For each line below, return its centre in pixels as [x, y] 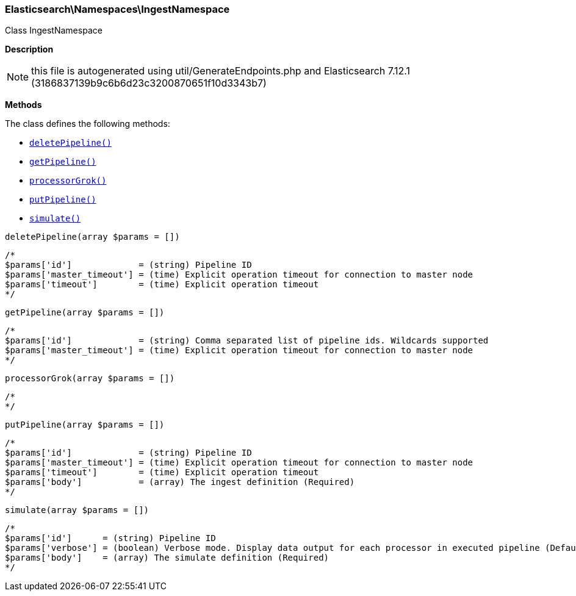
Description [29, 49]
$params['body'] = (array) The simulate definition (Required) [167, 558]
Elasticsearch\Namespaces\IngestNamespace [117, 9]
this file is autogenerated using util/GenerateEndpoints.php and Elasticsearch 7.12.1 [221, 71]
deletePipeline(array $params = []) [92, 237]
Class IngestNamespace [54, 31]
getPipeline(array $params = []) [85, 313]
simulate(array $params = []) [77, 510]
